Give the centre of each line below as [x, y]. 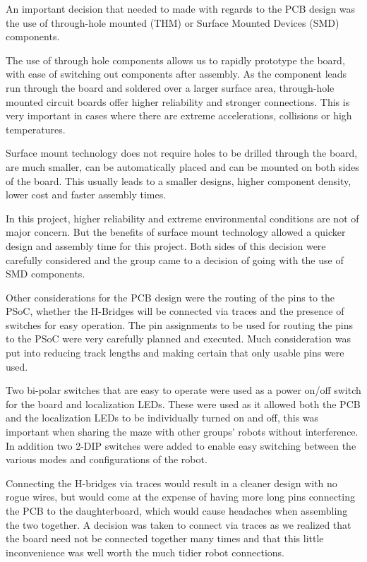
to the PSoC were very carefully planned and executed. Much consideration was [178, 339]
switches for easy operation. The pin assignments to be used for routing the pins [179, 324]
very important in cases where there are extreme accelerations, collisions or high [179, 115]
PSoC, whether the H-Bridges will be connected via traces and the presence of [175, 311]
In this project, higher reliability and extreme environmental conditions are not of [182, 218]
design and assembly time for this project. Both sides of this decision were [166, 245]
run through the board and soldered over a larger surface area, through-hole [170, 87]
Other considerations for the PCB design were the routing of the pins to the [170, 297]
